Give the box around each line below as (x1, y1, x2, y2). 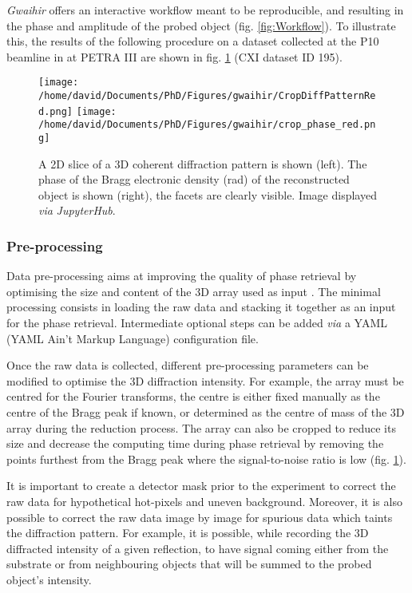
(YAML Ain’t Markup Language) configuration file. (6, 330, 259, 346)
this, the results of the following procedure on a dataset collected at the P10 (6, 33, 379, 49)
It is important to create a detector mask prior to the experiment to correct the (6, 477, 396, 494)
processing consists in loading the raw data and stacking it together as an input (6, 298, 396, 315)
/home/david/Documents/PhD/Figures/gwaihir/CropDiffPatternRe (38, 90, 376, 102)
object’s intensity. (6, 571, 92, 587)
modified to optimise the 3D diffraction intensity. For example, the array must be (6, 372, 404, 389)
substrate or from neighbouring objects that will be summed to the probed (6, 555, 372, 572)
